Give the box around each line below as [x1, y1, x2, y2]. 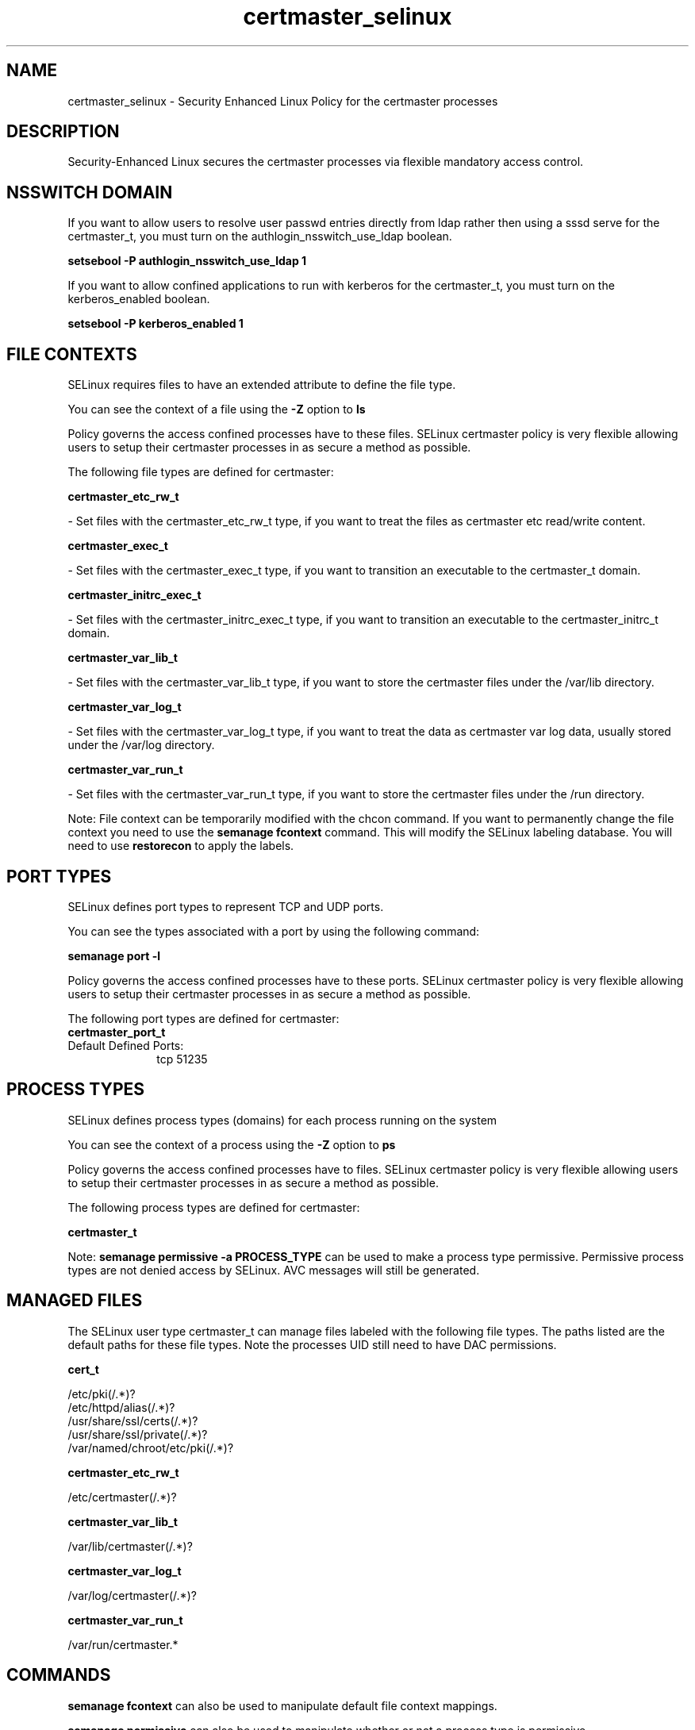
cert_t [67, 1362, 99, 1376]
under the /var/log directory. [67, 738, 215, 752]
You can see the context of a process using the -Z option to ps [67, 1137, 396, 1151]
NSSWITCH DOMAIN [6, 182, 173, 202]
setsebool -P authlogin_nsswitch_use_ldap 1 [67, 254, 307, 268]
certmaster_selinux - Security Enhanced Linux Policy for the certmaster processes [67, 94, 498, 108]
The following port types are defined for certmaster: [67, 1011, 340, 1025]
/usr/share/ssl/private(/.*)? [67, 1427, 208, 1441]
